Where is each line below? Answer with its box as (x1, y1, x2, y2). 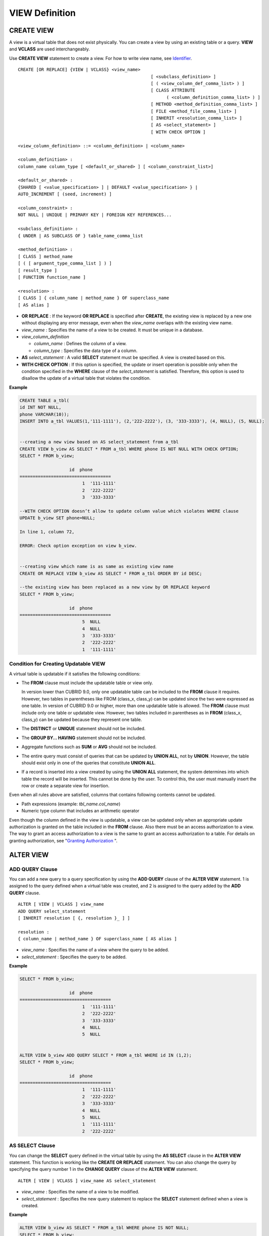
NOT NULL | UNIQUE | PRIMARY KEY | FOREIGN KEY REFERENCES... (18, 212, 172, 218)
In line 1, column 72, (19, 529, 75, 535)
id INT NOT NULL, (19, 404, 62, 410)
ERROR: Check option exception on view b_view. (19, 543, 137, 548)
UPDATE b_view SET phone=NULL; (19, 515, 96, 521)
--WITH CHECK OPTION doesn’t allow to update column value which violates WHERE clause (19, 508, 239, 514)
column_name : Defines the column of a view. (34, 341, 127, 347)
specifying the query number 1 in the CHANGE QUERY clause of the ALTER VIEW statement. (9, 1166, 198, 1172)
